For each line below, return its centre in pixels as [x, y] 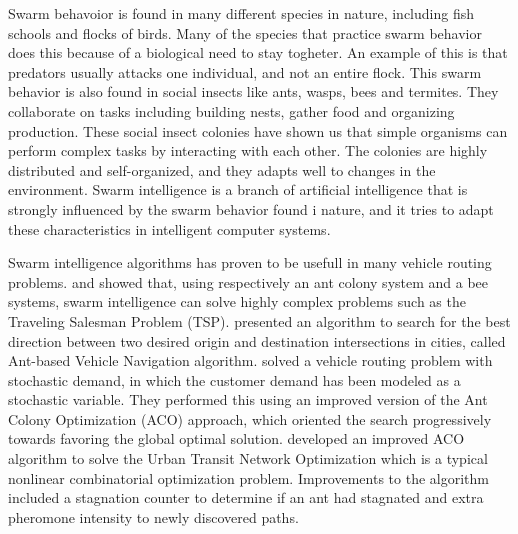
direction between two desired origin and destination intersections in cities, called [257, 340]
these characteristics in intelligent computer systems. [169, 228]
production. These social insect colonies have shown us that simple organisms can [258, 130]
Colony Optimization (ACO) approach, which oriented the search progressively [250, 418]
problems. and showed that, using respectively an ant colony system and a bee [248, 281]
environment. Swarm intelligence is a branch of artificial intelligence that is [238, 189]
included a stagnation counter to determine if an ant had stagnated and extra [246, 497]
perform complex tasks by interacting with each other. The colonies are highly [248, 150]
